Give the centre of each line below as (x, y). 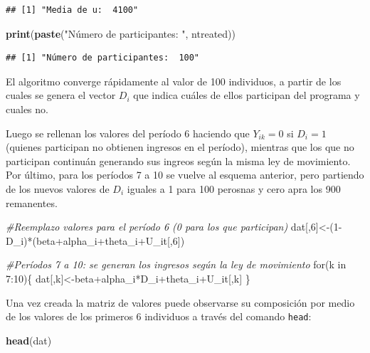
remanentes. (32, 202)
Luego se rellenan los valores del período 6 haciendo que (128, 133)
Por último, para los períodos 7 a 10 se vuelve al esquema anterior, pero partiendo (185, 175)
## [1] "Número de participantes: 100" (103, 58)
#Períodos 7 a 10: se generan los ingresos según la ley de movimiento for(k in (176, 264)
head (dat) (29, 340)
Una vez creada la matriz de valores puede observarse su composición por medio (180, 302)
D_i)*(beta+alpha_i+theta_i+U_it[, (89, 240)
